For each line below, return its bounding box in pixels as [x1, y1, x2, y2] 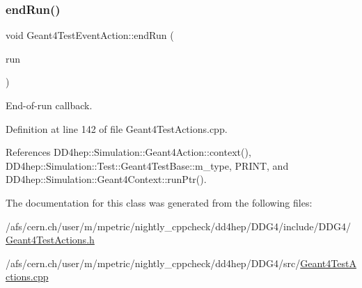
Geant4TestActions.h [6, 232, 95, 247]
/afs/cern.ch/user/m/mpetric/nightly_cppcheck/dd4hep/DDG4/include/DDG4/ [6, 218, 351, 233]
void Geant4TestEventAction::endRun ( [6, 28, 174, 42]
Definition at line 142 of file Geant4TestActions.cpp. [6, 121, 228, 136]
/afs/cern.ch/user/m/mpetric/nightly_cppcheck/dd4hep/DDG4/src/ [6, 255, 301, 270]
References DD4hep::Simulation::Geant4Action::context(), [6, 145, 251, 159]
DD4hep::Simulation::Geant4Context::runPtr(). [6, 172, 207, 186]
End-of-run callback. [6, 98, 93, 112]
